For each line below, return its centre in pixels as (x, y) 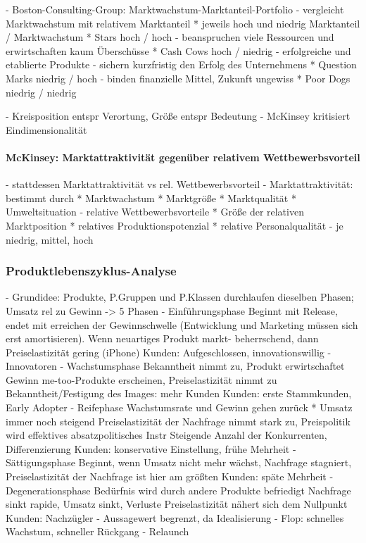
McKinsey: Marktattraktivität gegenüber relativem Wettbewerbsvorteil (183, 157)
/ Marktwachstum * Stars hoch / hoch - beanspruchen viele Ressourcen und (170, 37)
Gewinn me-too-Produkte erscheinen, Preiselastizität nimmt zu (141, 379)
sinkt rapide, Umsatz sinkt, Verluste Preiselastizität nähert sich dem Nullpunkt (177, 504)
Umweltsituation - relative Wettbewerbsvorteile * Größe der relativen (155, 212)
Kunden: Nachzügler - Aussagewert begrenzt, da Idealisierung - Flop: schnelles (175, 517)
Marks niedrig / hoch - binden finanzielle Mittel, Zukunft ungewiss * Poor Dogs (178, 78)
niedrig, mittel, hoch (50, 239)
